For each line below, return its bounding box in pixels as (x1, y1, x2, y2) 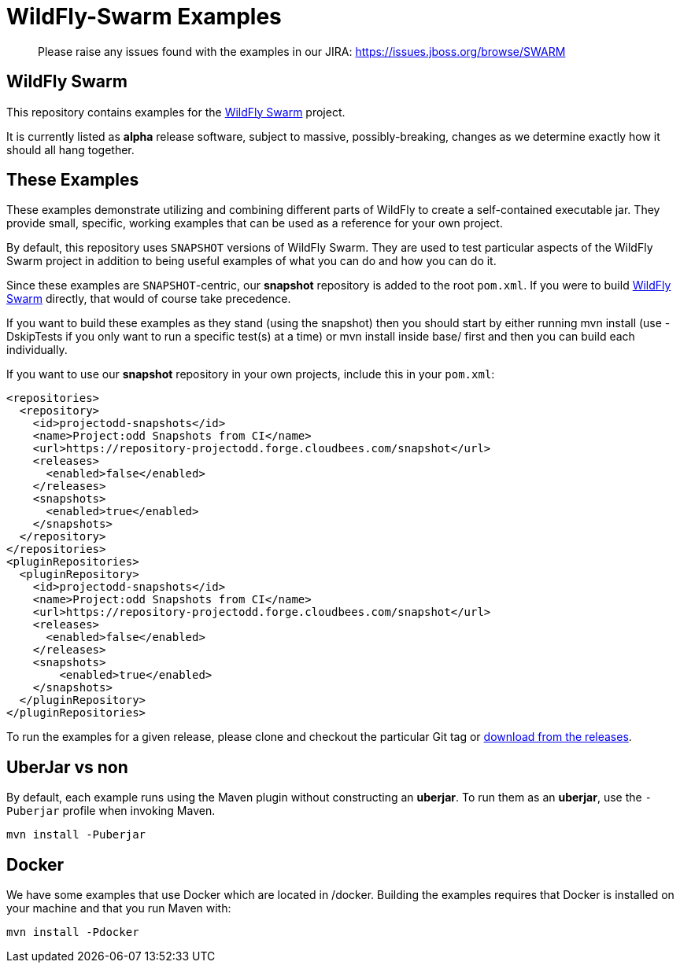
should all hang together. (6, 142, 135, 157)
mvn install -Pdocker (6, 926, 139, 939)
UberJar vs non (6, 757, 128, 777)
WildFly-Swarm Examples (6, 3, 282, 30)
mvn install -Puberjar (6, 828, 146, 842)
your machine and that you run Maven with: (6, 901, 231, 916)
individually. (6, 343, 68, 357)
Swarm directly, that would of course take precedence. (6, 292, 291, 306)
